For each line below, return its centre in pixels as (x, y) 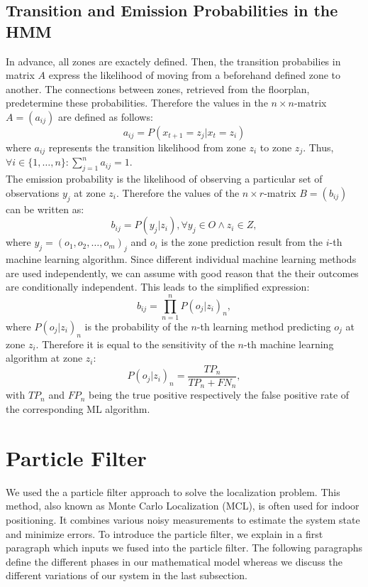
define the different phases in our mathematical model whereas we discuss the (174, 561)
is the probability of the (136, 326)
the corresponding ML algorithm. (78, 409)
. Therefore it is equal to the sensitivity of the (135, 344)
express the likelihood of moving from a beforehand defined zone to (195, 75)
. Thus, (318, 147)
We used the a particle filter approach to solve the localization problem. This (173, 491)
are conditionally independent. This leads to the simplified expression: (158, 287)
